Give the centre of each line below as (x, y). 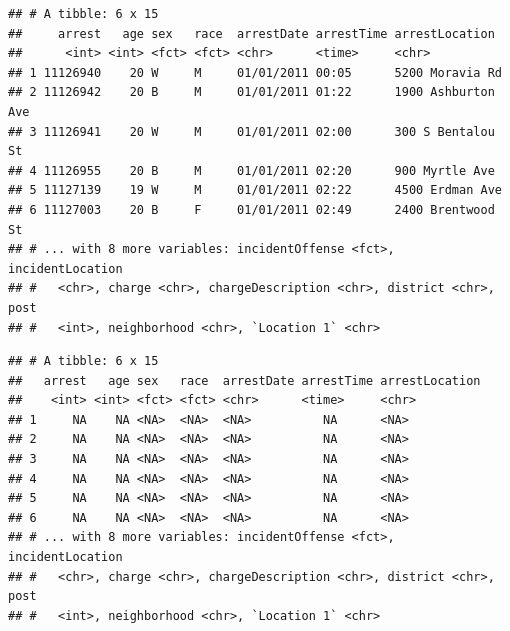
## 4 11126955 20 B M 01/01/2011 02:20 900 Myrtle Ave (251, 170)
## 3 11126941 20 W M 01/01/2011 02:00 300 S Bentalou (251, 131)
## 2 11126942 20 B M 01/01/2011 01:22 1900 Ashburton (251, 92)
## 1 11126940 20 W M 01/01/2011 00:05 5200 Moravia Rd (255, 72)
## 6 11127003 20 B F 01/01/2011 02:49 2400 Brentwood (251, 209)
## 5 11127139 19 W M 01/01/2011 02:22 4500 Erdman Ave (255, 190)
